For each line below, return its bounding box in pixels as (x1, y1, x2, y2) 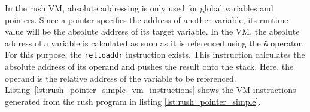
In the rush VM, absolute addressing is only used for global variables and (5, 2, 273, 14)
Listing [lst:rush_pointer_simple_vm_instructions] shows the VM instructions (5, 83, 296, 96)
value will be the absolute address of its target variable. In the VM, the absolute (5, 25, 300, 38)
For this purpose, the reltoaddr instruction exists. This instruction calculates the (5, 48, 305, 61)
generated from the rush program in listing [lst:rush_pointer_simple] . (5, 95, 261, 107)
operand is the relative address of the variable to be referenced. (5, 71, 236, 84)
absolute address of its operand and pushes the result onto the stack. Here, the (5, 60, 294, 73)
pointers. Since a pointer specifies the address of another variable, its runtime (5, 13, 288, 26)
